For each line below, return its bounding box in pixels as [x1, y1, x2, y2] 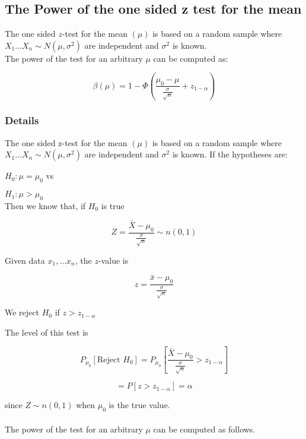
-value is [98, 254, 129, 266]
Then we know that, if [5, 199, 86, 211]
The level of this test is [5, 326, 88, 338]
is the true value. [109, 399, 170, 411]
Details [5, 113, 39, 128]
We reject [5, 306, 39, 318]
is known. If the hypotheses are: [172, 148, 288, 160]
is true [101, 199, 125, 211]
